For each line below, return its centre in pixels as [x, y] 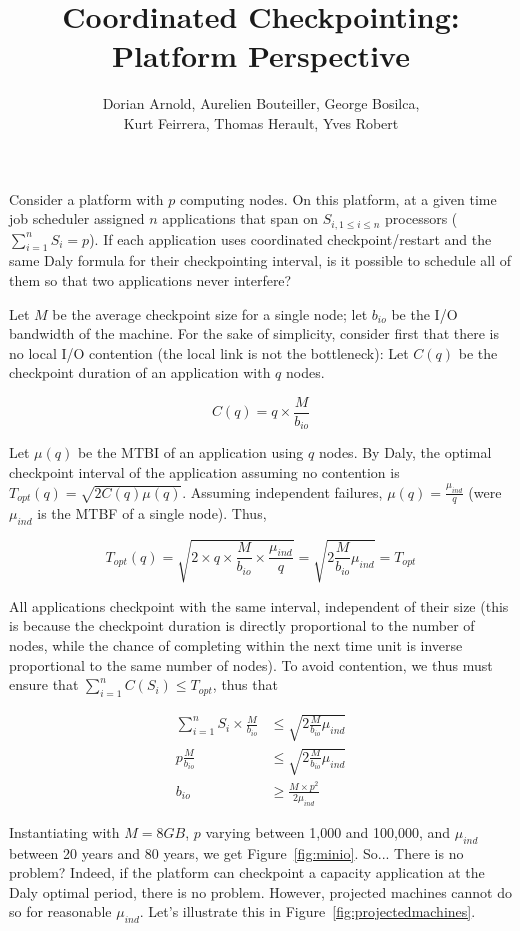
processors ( [421, 218]
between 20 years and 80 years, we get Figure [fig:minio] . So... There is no [236, 852]
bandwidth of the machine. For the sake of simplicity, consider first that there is [254, 333]
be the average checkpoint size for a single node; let [210, 313]
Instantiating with [64, 831]
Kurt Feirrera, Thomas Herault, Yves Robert [261, 122]
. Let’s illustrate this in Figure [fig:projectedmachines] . [307, 911]
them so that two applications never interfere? [150, 279]
